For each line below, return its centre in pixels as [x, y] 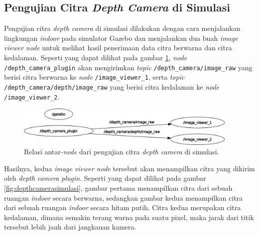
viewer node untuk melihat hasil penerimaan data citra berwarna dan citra [118, 48]
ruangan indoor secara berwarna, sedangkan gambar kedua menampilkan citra [124, 197]
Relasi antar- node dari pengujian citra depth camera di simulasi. [122, 152]
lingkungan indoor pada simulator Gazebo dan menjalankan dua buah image [121, 38]
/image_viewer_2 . [32, 96]
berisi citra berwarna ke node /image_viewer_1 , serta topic [94, 77]
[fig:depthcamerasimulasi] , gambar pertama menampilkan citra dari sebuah [118, 188]
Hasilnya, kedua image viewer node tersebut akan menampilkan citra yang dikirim [129, 168]
